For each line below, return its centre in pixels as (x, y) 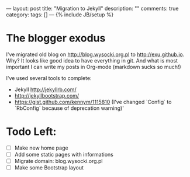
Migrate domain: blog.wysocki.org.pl (59, 161)
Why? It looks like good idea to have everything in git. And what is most (92, 60)
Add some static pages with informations (64, 154)
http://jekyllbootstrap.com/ (47, 95)
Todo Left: (31, 132)
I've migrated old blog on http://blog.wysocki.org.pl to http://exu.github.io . (95, 54)
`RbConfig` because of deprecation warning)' (69, 108)
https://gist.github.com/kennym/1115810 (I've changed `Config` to (93, 102)
